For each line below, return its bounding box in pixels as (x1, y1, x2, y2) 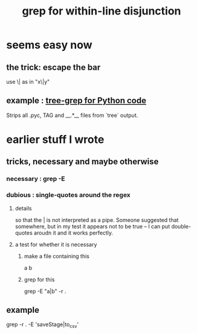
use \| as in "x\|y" (6, 78, 50, 85)
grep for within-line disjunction (22, 4, 181, 18)
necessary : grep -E (6, 175, 65, 183)
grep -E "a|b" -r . (24, 288, 66, 295)
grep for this (24, 276, 55, 283)
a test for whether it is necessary (15, 241, 97, 248)
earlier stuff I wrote (6, 133, 105, 146)
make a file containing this (24, 252, 89, 260)
